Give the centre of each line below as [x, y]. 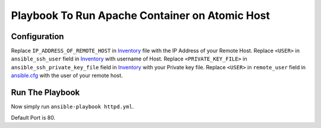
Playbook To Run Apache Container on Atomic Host [141, 15]
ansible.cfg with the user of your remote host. [67, 76]
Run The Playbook [45, 93]
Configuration [37, 36]
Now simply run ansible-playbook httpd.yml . [72, 107]
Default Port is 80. [33, 117]
